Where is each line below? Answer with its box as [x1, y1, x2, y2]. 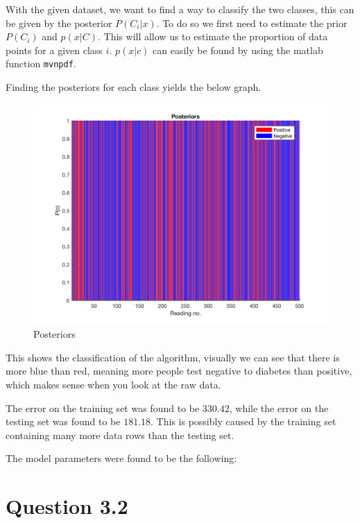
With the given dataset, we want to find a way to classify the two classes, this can [6, 2, 354, 16]
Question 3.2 [6, 492, 128, 520]
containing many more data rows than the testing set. [6, 427, 234, 442]
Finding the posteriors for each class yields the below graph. [6, 80, 262, 94]
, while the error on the [229, 400, 329, 415]
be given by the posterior [6, 15, 112, 30]
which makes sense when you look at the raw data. [6, 377, 221, 391]
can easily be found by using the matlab [153, 42, 323, 57]
